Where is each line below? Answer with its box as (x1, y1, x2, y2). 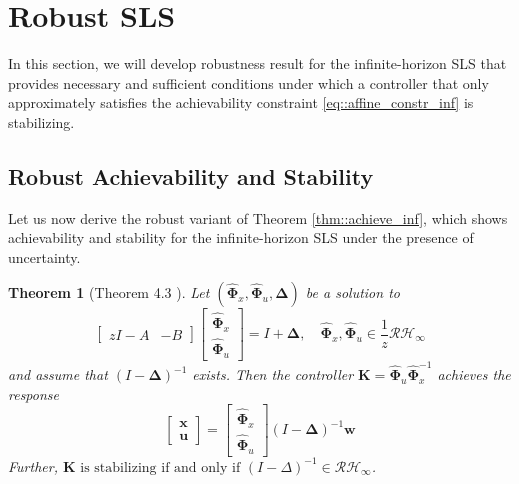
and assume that (8, 364, 108, 385)
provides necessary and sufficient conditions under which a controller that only (8, 72, 489, 93)
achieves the (437, 364, 511, 385)
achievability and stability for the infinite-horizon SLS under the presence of (8, 227, 474, 248)
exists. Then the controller (192, 364, 354, 385)
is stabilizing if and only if (80, 460, 241, 475)
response (8, 383, 59, 404)
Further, (8, 455, 58, 476)
